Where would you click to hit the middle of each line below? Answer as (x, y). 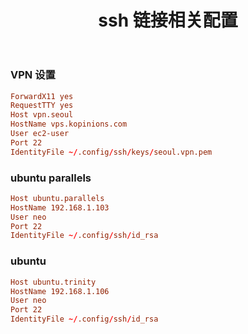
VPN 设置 (33, 75)
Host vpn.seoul (42, 115)
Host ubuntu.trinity (53, 282)
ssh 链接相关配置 (168, 20)
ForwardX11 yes (42, 96)
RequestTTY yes (42, 106)
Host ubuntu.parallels (57, 198)
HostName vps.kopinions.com (69, 124)
